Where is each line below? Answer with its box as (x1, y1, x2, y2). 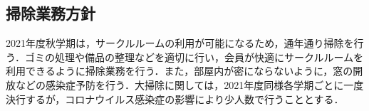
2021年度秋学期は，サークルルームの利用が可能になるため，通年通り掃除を (6, 36, 354, 51)
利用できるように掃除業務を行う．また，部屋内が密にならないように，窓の (6, 63, 353, 78)
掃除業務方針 (6, 2, 95, 24)
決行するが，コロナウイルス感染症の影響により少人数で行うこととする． (6, 91, 344, 106)
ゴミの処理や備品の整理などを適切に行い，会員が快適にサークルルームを (24, 49, 364, 64)
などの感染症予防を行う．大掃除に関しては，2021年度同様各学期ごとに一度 (15, 77, 364, 92)
